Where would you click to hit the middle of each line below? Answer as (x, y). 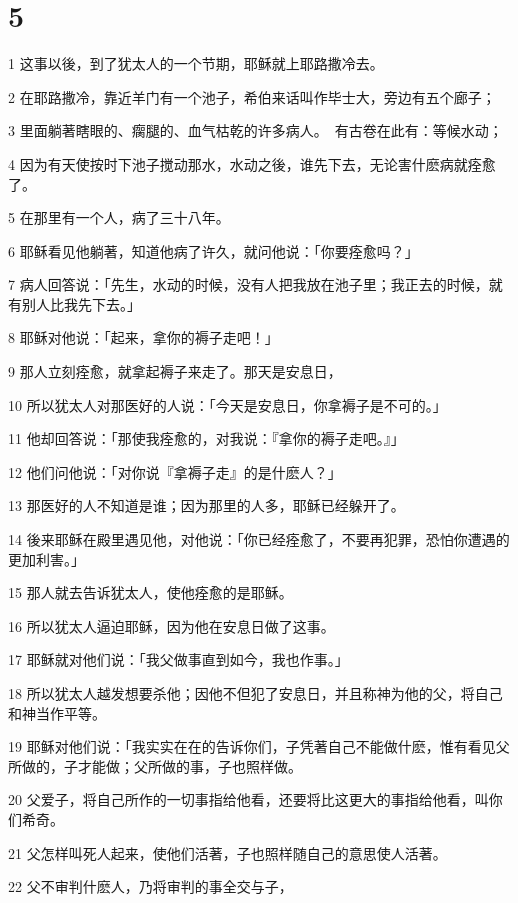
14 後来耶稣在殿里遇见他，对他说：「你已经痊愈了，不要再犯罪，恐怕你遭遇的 (259, 539)
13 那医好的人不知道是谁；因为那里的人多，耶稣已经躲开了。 (206, 505)
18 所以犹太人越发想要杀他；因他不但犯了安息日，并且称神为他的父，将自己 (255, 693)
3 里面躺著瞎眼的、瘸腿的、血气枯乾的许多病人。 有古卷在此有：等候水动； (255, 130)
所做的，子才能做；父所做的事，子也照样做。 (155, 765)
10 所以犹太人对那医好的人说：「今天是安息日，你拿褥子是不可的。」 (227, 404)
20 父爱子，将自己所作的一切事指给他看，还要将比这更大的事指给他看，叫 (248, 799)
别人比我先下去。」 (81, 303)
